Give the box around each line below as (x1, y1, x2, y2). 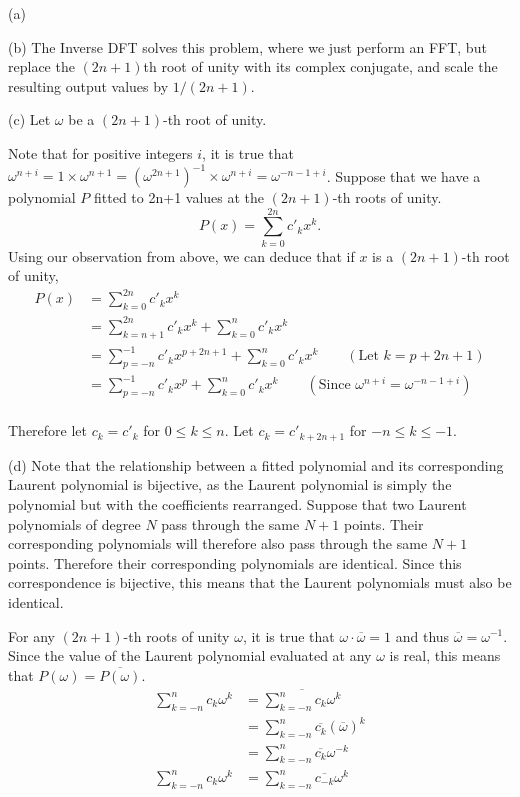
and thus (395, 625, 450, 646)
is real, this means (389, 645, 501, 666)
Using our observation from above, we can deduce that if (8, 245, 355, 266)
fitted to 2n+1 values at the (94, 187, 265, 208)
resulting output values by (8, 75, 169, 96)
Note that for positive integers (8, 142, 193, 163)
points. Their (343, 513, 424, 534)
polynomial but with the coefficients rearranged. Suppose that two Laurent (8, 493, 467, 514)
